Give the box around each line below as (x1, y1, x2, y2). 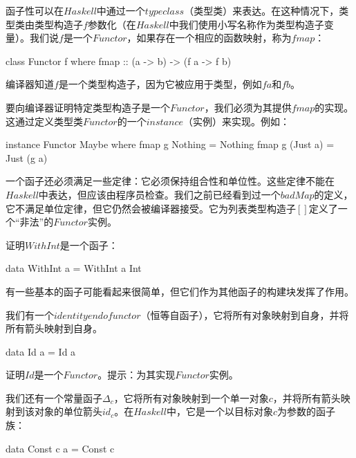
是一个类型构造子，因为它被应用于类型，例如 (58, 77, 262, 91)
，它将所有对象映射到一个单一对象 (113, 390, 269, 405)
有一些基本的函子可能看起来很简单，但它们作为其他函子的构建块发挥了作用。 (6, 284, 354, 298)
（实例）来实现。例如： (182, 113, 290, 128)
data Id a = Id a (6, 344, 76, 358)
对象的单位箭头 (34, 404, 102, 419)
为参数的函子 (277, 404, 336, 419)
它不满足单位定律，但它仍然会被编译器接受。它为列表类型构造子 (6, 201, 296, 215)
